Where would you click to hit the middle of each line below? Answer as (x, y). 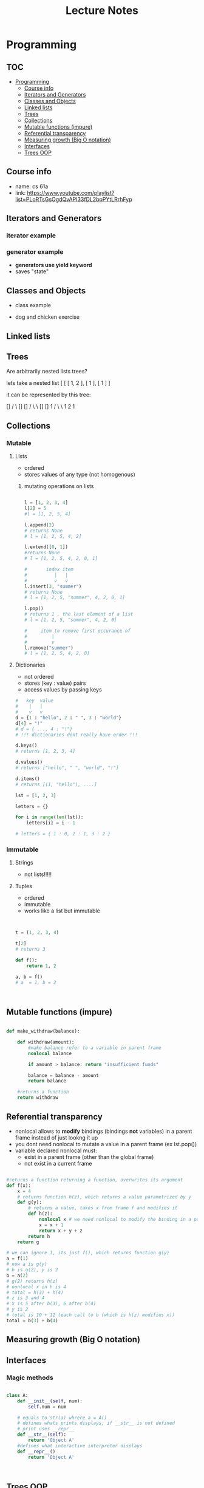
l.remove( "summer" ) (49, 648)
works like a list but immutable (62, 911)
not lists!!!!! (38, 874)
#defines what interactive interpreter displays (80, 1446)
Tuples (23, 886)
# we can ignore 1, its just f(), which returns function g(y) (88, 1253)
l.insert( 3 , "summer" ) (53, 586)
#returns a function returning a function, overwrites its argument (95, 1180)
